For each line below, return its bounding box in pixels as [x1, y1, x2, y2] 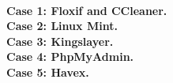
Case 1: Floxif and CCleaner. [6, 2, 167, 18]
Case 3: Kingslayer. [6, 32, 114, 49]
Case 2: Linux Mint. [6, 17, 118, 34]
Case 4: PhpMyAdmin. [6, 48, 134, 65]
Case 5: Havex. [6, 63, 89, 80]
